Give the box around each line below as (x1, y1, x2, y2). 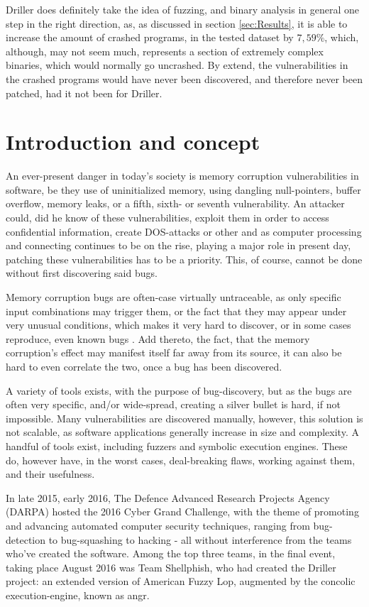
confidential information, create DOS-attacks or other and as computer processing (6, 224, 362, 239)
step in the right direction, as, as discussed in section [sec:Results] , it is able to (6, 16, 348, 31)
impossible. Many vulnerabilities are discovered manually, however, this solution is (6, 410, 363, 425)
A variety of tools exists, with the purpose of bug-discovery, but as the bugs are (6, 383, 352, 398)
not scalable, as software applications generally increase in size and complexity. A (6, 425, 359, 439)
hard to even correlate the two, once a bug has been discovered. (6, 359, 282, 373)
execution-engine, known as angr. (6, 587, 150, 602)
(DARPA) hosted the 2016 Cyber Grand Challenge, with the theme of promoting (6, 504, 359, 519)
